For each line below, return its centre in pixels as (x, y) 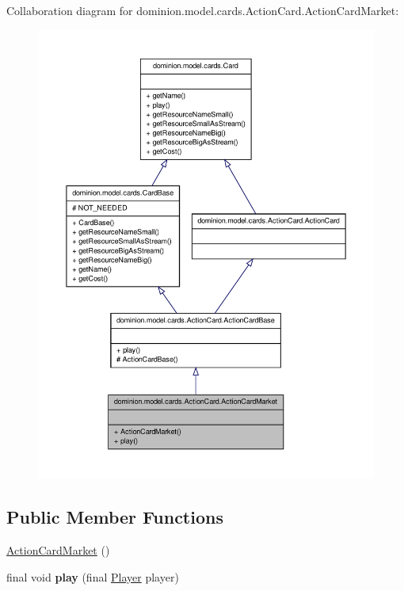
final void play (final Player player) (93, 576)
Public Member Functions (115, 517)
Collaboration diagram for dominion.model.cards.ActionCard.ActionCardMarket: (203, 10)
